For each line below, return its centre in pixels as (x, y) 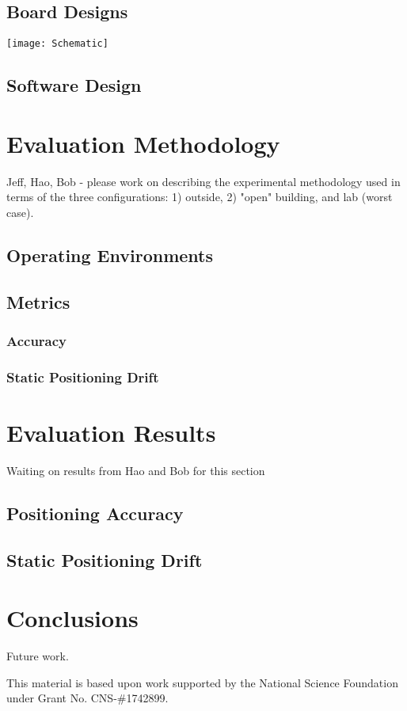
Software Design (74, 85)
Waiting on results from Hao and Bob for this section (136, 470)
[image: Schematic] (57, 44)
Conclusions (72, 618)
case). (20, 212)
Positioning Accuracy (95, 513)
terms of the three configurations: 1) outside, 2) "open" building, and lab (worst (200, 197)
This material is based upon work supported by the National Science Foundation (202, 682)
